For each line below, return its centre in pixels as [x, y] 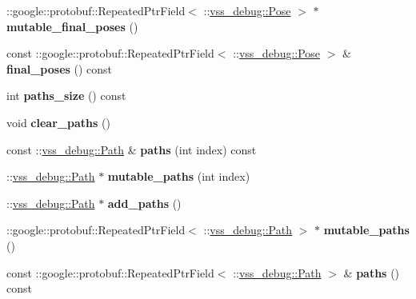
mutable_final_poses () [72, 26]
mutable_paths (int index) [179, 176]
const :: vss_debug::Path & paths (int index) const [132, 149]
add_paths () [144, 203]
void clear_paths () [58, 122]
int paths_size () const [66, 96]
